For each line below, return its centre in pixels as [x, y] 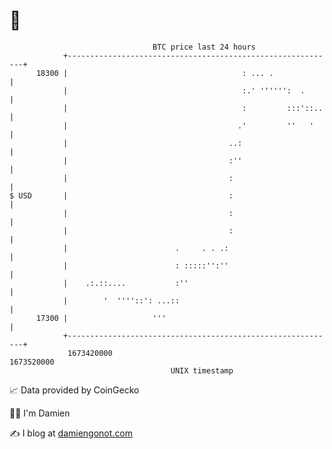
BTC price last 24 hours [204, 47]
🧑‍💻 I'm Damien [40, 413]
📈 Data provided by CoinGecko [74, 390]
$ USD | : [121, 195]
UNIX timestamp [202, 370]
